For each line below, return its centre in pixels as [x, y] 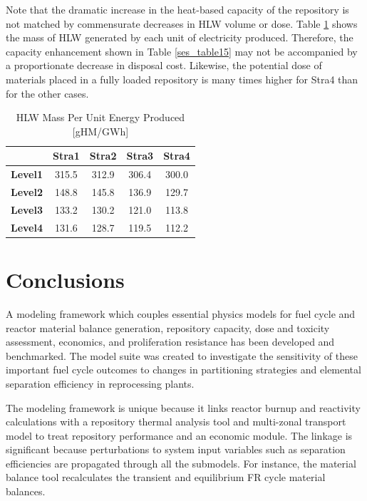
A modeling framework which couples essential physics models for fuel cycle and [181, 313]
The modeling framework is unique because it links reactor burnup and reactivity [183, 407]
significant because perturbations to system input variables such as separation [176, 449]
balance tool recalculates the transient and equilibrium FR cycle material [166, 477]
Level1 [27, 174]
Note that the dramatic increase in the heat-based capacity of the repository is [177, 9]
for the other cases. [47, 93]
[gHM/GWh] [100, 131]
